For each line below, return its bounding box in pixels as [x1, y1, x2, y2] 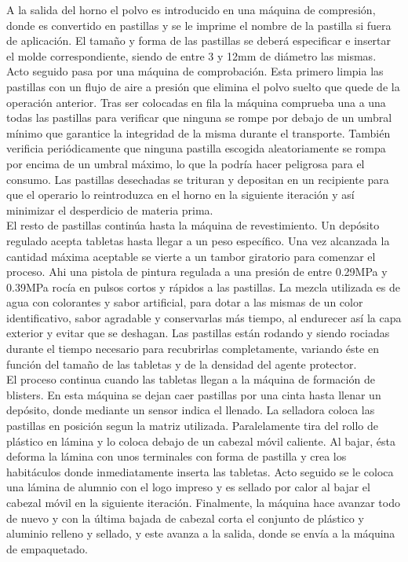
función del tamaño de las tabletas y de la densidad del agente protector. [6, 355, 357, 372]
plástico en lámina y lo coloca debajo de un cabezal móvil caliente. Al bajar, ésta [6, 432, 396, 449]
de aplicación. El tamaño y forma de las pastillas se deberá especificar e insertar [6, 32, 392, 49]
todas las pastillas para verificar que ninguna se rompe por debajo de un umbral [6, 109, 392, 126]
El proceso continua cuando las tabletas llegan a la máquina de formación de [6, 371, 375, 388]
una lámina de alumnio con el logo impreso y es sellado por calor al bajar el [6, 479, 370, 495]
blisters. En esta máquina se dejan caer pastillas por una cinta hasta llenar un [6, 386, 381, 402]
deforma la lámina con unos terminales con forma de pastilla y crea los [6, 448, 347, 465]
